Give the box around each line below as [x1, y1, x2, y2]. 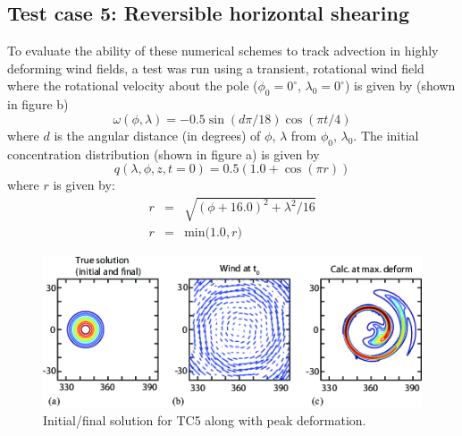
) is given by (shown [344, 76, 456, 95]
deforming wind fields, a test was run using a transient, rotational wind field [7, 58, 424, 77]
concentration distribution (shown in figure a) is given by [7, 144, 320, 163]
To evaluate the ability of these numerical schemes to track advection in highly [7, 41, 439, 60]
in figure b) [7, 95, 69, 114]
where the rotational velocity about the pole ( [7, 76, 258, 95]
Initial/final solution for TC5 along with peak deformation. [43, 410, 366, 429]
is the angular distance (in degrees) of [54, 125, 261, 144]
